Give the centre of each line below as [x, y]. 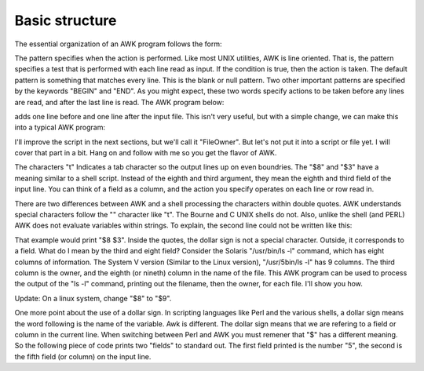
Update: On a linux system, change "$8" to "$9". [93, 298]
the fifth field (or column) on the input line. [83, 356]
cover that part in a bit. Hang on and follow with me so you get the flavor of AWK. [146, 153]
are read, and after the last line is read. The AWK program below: [119, 102]
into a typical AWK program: [60, 127]
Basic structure [66, 20]
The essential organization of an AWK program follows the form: [118, 44]
